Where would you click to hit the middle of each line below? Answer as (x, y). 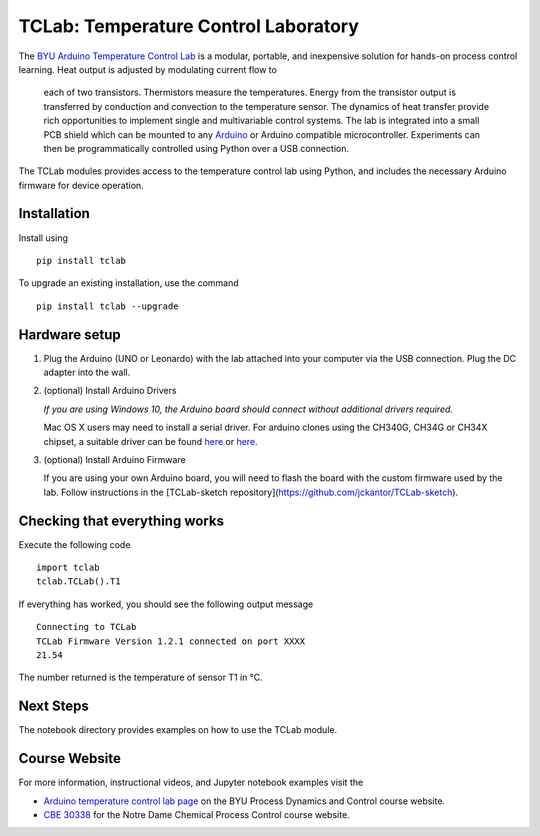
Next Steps (53, 706)
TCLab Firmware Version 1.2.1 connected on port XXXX (170, 641)
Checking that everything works (121, 520)
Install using (43, 237)
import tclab (68, 568)
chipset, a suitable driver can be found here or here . (151, 441)
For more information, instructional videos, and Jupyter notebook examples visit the (191, 782)
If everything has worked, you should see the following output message (166, 604)
